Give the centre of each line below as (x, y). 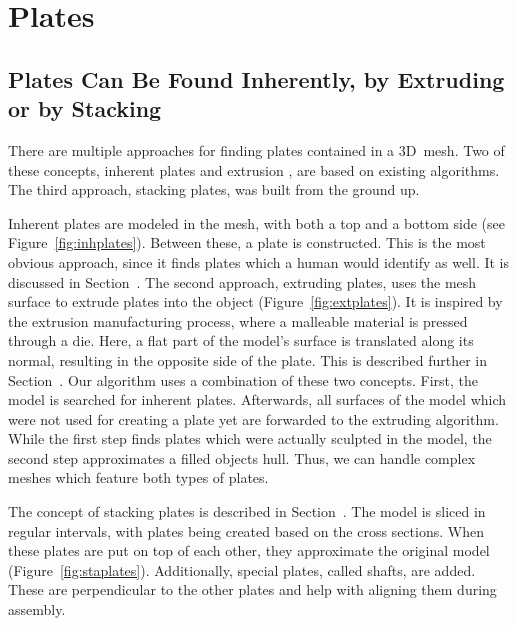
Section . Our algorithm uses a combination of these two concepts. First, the (243, 379)
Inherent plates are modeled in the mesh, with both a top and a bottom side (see (256, 222)
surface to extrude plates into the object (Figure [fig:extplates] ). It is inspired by (255, 301)
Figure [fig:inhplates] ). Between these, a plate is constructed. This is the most (247, 242)
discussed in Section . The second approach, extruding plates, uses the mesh (242, 281)
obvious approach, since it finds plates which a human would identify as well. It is (259, 261)
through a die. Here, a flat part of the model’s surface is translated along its (241, 340)
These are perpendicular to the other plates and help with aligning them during (252, 589)
